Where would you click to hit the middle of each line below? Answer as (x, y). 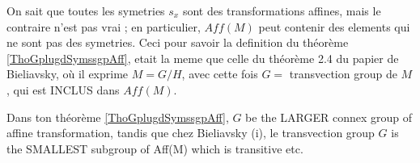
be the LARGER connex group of (329, 117)
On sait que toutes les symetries (86, 10)
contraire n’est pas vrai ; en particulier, (104, 26)
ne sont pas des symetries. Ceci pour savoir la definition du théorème (178, 42)
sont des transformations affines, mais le (282, 10)
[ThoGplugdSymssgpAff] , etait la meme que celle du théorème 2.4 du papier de (203, 58)
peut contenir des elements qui (334, 26)
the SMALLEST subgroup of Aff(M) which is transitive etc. (155, 148)
